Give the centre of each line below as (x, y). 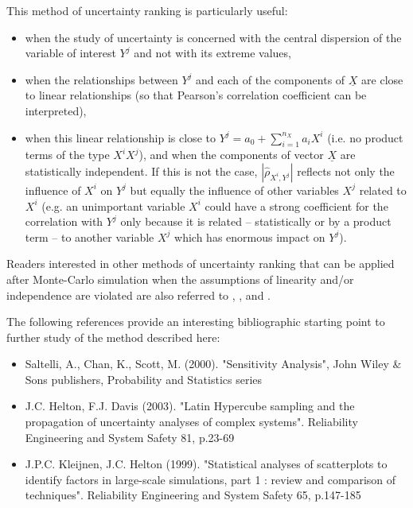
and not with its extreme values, (212, 53)
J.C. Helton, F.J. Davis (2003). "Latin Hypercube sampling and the (190, 406)
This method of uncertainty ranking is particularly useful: (147, 10)
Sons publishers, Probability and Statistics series (144, 379)
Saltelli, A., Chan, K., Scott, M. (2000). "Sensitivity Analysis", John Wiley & (213, 364)
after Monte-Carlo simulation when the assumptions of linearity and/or (180, 279)
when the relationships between (101, 79)
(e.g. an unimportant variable (113, 206)
